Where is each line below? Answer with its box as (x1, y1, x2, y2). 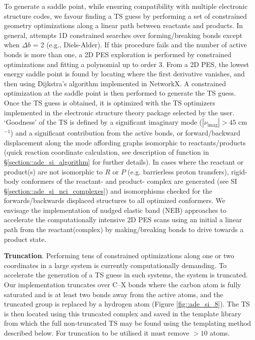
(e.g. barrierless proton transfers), (127, 166, 229, 176)
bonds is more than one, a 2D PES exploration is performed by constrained (4, 49, 231, 59)
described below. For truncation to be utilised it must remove (4, 328, 190, 338)
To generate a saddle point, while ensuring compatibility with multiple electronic (4, 1, 248, 11)
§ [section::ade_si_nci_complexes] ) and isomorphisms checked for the (4, 185, 213, 196)
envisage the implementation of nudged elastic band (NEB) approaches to (4, 204, 226, 215)
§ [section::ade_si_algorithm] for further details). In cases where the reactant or (4, 156, 244, 167)
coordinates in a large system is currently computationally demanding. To (4, 260, 227, 270)
